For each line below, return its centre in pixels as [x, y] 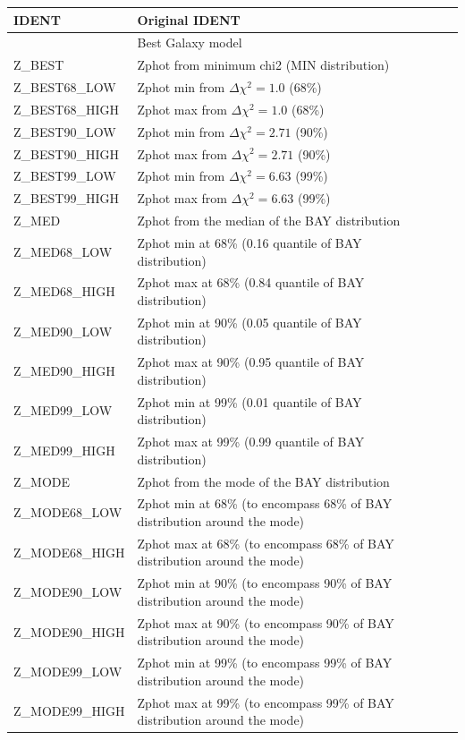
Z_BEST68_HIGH [66, 109]
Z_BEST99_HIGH [66, 198]
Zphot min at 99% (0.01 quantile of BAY [249, 401]
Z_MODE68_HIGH [69, 552]
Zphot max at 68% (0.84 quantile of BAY [251, 282]
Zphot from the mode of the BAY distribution [263, 481]
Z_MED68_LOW [63, 251]
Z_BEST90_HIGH [66, 153]
